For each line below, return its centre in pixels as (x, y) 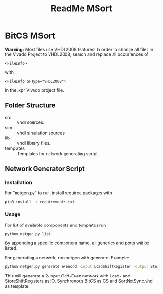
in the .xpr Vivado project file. (34, 90)
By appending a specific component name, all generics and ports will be (77, 243)
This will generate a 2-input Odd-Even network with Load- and (68, 276)
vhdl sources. (31, 122)
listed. (11, 248)
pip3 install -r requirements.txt (40, 202)
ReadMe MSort (81, 9)
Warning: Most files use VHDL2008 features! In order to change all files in (79, 49)
